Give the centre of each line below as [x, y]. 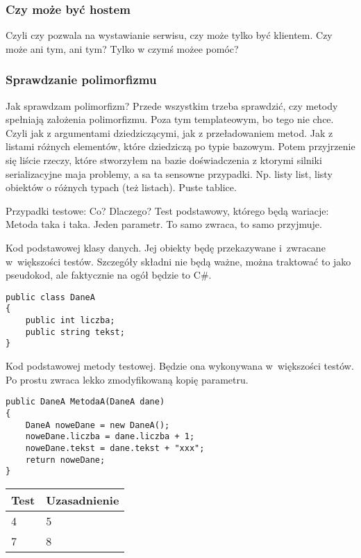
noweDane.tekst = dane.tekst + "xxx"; [115, 448]
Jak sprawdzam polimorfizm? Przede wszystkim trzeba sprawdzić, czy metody [172, 105]
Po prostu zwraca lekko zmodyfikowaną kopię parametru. [127, 379]
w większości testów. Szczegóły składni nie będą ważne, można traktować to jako [178, 261]
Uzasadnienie [83, 500]
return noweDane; [65, 460]
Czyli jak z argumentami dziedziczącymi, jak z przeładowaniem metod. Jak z [169, 132]
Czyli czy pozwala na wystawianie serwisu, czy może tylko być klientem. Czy [169, 35]
